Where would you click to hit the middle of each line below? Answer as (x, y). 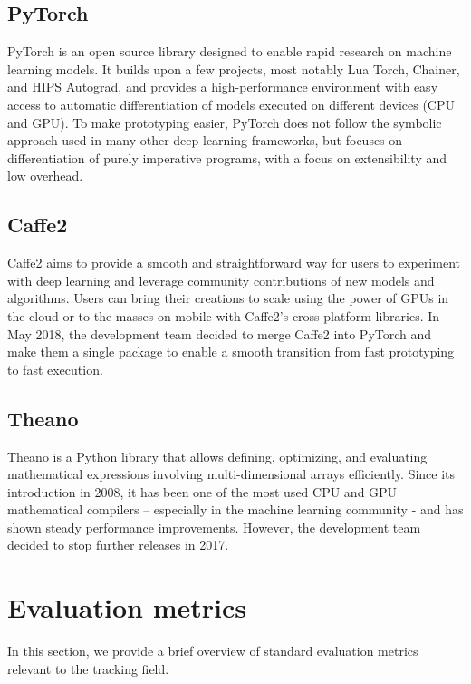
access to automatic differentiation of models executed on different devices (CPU (231, 104)
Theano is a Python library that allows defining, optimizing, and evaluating (217, 456)
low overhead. (45, 176)
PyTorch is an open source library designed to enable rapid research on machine (230, 51)
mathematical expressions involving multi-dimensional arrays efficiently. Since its (231, 474)
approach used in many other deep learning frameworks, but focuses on (205, 140)
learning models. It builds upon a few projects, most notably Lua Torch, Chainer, (234, 68)
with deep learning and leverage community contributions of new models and (221, 280)
